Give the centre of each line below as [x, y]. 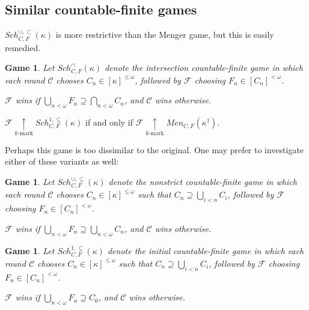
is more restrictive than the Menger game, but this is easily [165, 35]
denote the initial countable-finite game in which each [206, 250]
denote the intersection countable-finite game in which [204, 68]
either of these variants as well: [62, 161]
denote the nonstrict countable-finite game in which [203, 181]
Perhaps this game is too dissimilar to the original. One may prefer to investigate [154, 149]
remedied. [23, 47]
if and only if [109, 122]
